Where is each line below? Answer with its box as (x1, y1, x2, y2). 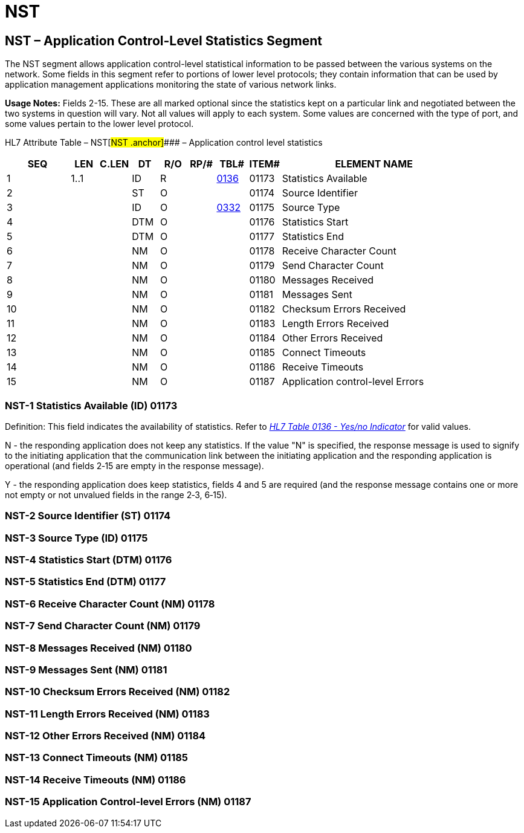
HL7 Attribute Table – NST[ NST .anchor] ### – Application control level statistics (5, 137, 323, 148)
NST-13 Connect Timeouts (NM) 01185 (5, 751, 189, 764)
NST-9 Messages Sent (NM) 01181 (5, 663, 167, 676)
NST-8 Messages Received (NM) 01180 (5, 641, 192, 654)
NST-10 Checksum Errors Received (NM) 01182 (5, 686, 230, 698)
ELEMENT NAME (335, 158, 413, 170)
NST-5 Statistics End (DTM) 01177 (5, 575, 166, 588)
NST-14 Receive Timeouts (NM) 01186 (5, 773, 186, 786)
